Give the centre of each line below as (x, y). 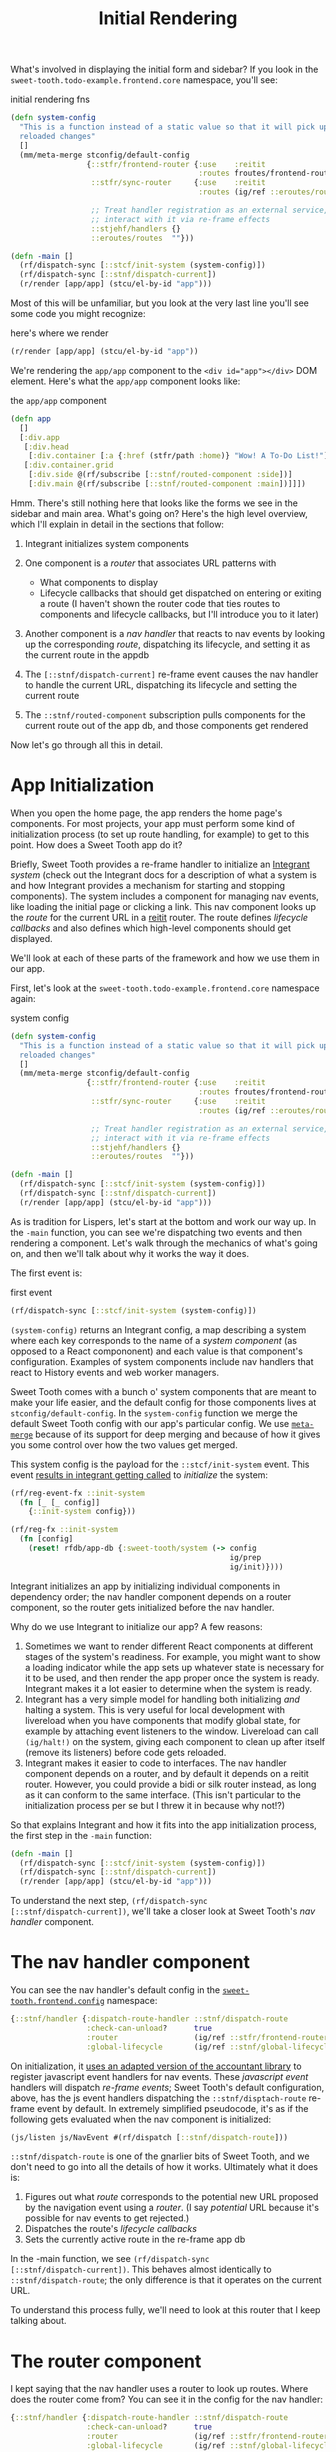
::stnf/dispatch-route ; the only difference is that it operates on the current (166, 2280)
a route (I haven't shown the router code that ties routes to (160, 603)
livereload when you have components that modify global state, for (162, 1720)
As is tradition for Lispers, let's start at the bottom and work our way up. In (163, 1221)
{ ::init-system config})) (82, 1512)
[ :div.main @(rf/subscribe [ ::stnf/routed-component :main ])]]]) (167, 484)
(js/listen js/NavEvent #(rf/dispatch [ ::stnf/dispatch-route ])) (149, 2137)
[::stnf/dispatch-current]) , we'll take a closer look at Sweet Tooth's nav (163, 1911)
